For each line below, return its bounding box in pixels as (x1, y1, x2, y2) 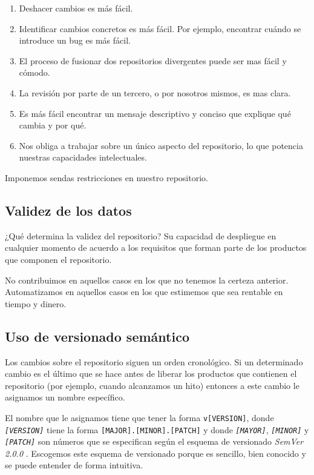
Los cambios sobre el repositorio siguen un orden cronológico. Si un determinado (5, 355, 303, 368)
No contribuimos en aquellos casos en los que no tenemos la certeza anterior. (5, 273, 289, 286)
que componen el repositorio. (5, 253, 112, 265)
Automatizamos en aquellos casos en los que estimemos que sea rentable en (5, 285, 283, 298)
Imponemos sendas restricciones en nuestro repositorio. (5, 171, 208, 184)
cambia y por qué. (19, 119, 87, 131)
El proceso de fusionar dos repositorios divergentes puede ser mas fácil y (19, 54, 287, 67)
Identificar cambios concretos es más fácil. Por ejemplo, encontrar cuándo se (19, 22, 301, 35)
